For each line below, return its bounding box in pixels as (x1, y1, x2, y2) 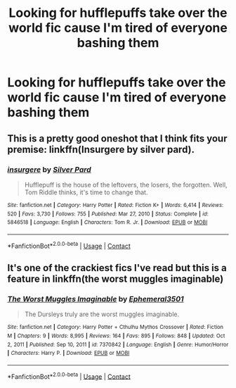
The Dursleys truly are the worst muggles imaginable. (24, 310, 180, 318)
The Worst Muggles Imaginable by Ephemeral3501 (7, 294, 184, 303)
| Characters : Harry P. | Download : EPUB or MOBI (7, 350, 130, 357)
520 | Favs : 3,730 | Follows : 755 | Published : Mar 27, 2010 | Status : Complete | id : (7, 210, 209, 218)
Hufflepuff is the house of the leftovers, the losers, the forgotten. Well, (24, 180, 228, 189)
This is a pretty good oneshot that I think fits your (7, 132, 228, 144)
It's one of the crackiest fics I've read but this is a (7, 262, 227, 274)
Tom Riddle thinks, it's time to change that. (24, 188, 148, 196)
